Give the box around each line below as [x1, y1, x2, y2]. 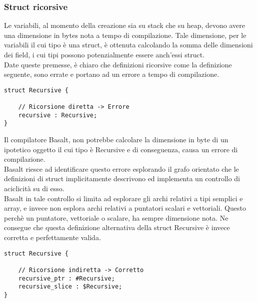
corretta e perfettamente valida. [4, 232, 101, 242]
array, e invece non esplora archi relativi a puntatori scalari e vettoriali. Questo [4, 203, 246, 213]
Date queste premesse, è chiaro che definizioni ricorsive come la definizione [4, 59, 232, 69]
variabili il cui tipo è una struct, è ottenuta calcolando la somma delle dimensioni [4, 39, 253, 50]
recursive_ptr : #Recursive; [18, 275, 115, 282]
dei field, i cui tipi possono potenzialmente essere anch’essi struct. [4, 49, 205, 59]
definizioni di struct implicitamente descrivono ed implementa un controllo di [4, 173, 240, 184]
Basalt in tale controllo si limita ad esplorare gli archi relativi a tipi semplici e [4, 193, 243, 203]
